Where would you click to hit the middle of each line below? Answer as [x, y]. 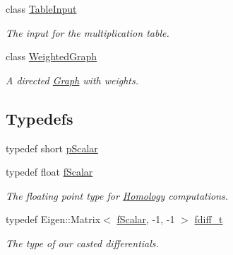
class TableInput [41, 8]
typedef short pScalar [52, 148]
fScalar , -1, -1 [146, 219]
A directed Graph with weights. [72, 80]
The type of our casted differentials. [82, 243]
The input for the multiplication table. [88, 32]
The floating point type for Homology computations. [117, 195]
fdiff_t [209, 219]
